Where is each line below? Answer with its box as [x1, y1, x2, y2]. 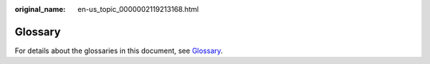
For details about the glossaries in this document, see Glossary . [14, 46, 223, 55]
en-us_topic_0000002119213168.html [77, 5, 199, 13]
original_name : [14, 5, 66, 13]
